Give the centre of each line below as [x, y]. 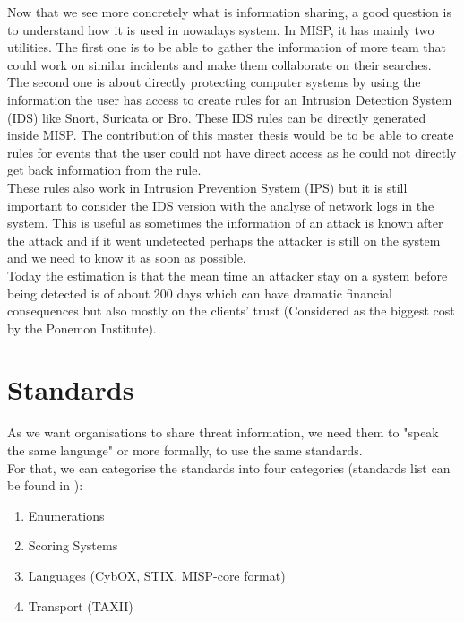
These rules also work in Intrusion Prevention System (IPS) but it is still [207, 187]
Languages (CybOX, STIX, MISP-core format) [157, 575]
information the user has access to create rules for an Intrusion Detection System [230, 99]
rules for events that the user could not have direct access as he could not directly [232, 152]
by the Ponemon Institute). [82, 328]
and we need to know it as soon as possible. [127, 258]
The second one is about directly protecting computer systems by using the [214, 82]
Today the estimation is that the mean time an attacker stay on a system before [228, 275]
